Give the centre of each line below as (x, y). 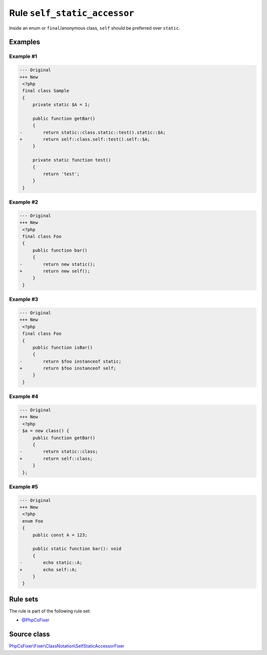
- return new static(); (58, 264)
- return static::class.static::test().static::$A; (92, 132)
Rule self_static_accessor (72, 13)
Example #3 (24, 300)
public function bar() (60, 250)
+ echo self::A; (48, 570)
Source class (30, 634)
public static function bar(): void (77, 549)
